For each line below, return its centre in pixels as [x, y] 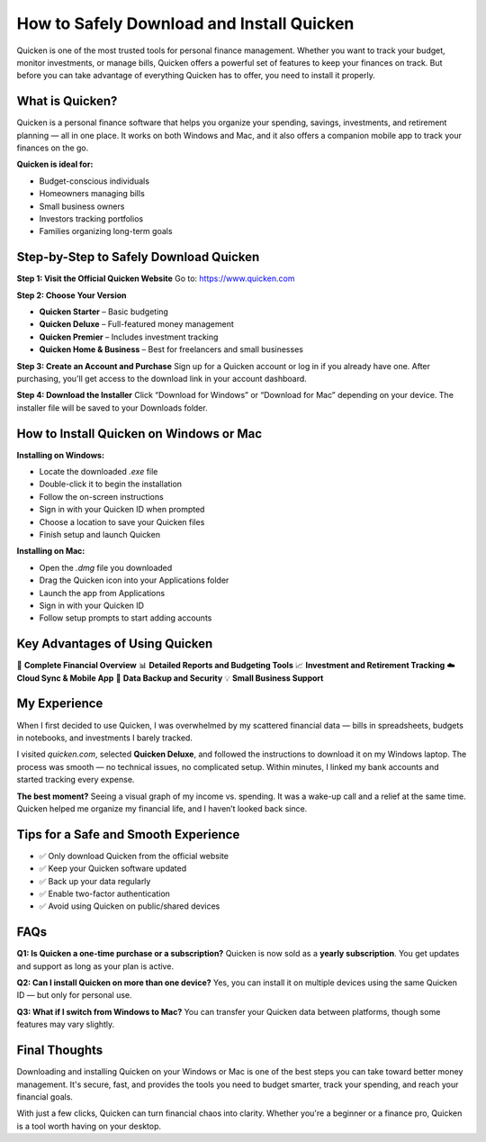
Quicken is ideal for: [55, 164]
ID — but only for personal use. [74, 995]
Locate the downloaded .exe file [99, 472]
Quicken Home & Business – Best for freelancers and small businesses [171, 349]
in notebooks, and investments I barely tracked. [105, 738]
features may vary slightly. [66, 1024]
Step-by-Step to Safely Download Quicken [138, 257]
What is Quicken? [67, 101]
